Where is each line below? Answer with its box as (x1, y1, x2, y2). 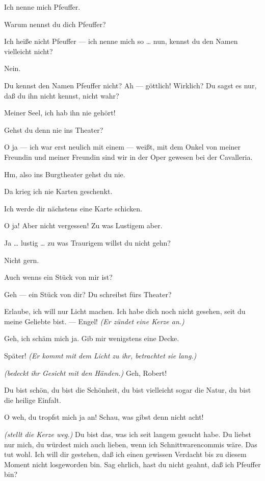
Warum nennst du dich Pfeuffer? (4, 18, 106, 29)
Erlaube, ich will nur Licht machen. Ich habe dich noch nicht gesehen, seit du (4, 306, 246, 317)
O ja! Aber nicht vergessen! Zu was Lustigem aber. (4, 220, 163, 231)
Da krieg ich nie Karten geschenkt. (4, 186, 113, 197)
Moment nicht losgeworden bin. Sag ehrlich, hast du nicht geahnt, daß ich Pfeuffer (4, 459, 261, 469)
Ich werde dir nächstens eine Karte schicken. (4, 203, 142, 213)
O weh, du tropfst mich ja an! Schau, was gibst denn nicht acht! (4, 412, 204, 422)
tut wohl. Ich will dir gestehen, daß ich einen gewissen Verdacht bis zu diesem (4, 449, 247, 460)
